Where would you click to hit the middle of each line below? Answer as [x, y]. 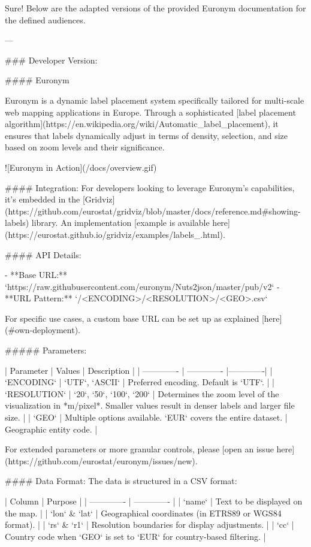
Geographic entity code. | [51, 429]
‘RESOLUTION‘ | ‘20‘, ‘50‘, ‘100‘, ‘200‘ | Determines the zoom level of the [142, 393]
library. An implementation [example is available [120, 223]
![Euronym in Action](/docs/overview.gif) [81, 167]
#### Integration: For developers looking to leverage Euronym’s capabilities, [150, 187]
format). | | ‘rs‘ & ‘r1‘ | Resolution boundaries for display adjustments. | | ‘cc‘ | [150, 525]
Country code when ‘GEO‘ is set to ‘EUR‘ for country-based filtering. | [135, 536]
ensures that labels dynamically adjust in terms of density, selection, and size [147, 135]
